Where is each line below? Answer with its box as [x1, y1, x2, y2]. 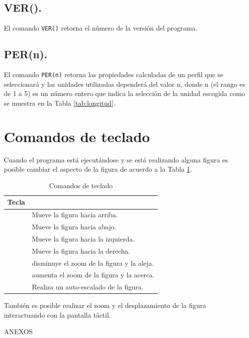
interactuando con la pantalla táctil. [4, 310, 111, 320]
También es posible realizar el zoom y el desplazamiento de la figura [4, 300, 206, 310]
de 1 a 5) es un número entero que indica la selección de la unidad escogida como [4, 88, 245, 98]
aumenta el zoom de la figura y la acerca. [32, 270, 155, 280]
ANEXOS [4, 326, 33, 336]
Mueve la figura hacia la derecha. [32, 245, 130, 256]
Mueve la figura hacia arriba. [32, 209, 118, 220]
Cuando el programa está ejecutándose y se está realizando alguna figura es [4, 154, 228, 164]
